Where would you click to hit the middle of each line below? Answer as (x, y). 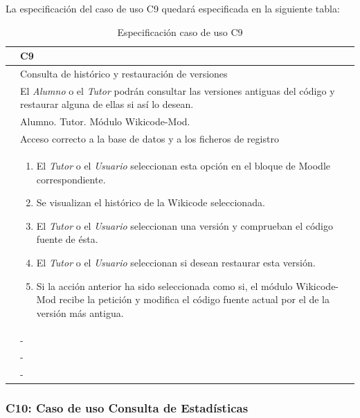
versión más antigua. (80, 312)
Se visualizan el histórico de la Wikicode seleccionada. (151, 202)
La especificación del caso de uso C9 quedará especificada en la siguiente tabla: (173, 8)
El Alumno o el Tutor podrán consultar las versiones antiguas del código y (178, 90)
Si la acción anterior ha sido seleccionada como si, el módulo (164, 285)
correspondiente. (71, 179)
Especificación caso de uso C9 (180, 31)
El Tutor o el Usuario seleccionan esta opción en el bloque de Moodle (183, 165)
